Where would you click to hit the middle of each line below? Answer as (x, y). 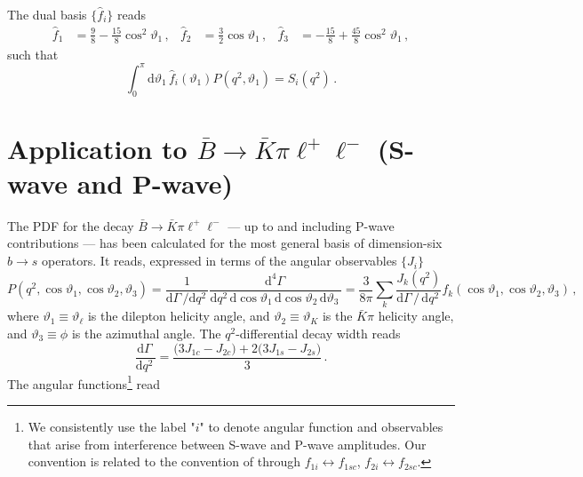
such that (33, 54)
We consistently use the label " (112, 426)
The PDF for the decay (71, 225)
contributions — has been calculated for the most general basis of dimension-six (225, 243)
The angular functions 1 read (84, 382)
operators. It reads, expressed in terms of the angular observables (219, 261)
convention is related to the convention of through (164, 461)
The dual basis (47, 14)
